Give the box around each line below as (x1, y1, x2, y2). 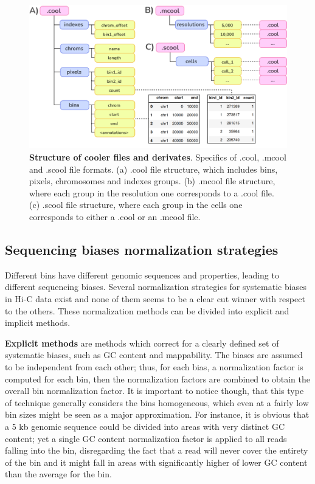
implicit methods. (5, 316, 71, 329)
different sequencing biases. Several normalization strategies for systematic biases (5, 280, 306, 293)
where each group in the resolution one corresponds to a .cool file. (29, 186, 274, 199)
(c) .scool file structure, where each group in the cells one (29, 198, 243, 211)
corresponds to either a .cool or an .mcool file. (29, 210, 201, 223)
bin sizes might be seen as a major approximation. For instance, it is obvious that (5, 408, 310, 421)
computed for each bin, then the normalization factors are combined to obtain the (5, 372, 310, 385)
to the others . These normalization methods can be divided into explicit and (5, 304, 289, 317)
